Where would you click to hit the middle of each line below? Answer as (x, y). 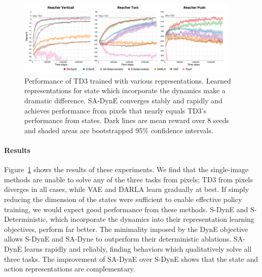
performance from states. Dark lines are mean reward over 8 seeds (127, 120)
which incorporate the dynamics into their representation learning (152, 219)
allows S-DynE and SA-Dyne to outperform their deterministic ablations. (118, 239)
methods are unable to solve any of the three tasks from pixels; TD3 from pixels (128, 179)
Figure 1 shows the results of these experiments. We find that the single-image (126, 169)
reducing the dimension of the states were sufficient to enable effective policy (123, 199)
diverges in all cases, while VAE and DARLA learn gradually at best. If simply (127, 189)
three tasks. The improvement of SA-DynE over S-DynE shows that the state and (131, 259)
